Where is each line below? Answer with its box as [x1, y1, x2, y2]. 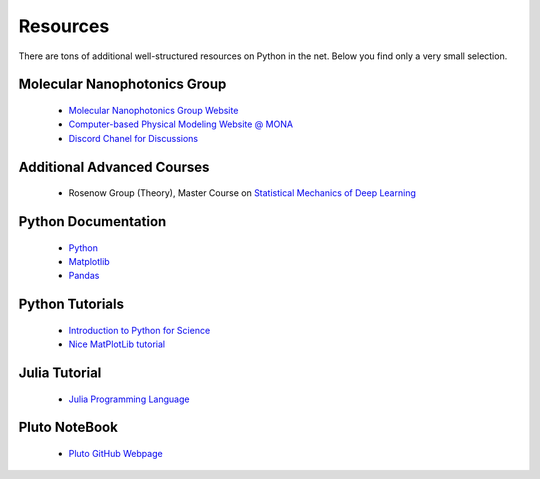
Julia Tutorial [18, 364, 102, 381]
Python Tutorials [18, 296, 125, 313]
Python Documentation [18, 213, 167, 230]
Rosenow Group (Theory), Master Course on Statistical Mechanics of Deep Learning [68, 187, 417, 199]
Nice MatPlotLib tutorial [68, 338, 165, 350]
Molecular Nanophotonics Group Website [68, 104, 239, 116]
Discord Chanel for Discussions [68, 132, 199, 144]
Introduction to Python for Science [68, 324, 211, 336]
